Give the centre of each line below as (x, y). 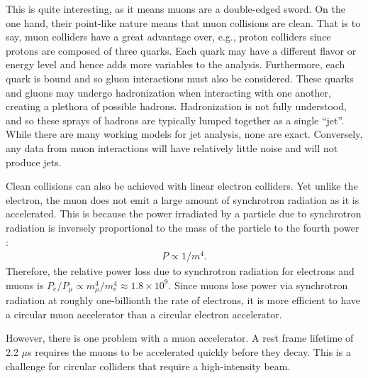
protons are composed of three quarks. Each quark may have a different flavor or (181, 50)
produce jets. (34, 162)
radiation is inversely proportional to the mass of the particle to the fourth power (183, 227)
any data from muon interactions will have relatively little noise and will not (172, 147)
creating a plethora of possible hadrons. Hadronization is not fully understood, (176, 106)
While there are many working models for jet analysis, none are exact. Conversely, (184, 134)
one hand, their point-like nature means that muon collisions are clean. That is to (183, 22)
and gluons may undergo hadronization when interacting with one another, (168, 92)
